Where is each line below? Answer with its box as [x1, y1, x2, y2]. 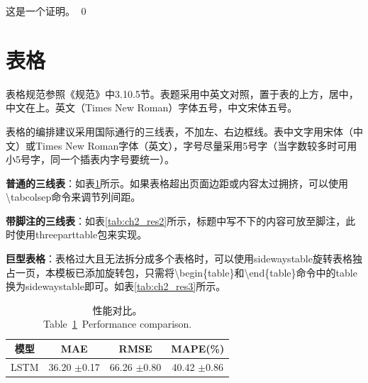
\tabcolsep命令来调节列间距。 [6, 189, 141, 204]
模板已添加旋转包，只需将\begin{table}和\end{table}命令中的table [55, 265, 357, 279]
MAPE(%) [171, 341, 225, 356]
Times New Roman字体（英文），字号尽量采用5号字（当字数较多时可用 [35, 138, 357, 152]
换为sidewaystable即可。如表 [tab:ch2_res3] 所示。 [6, 279, 226, 294]
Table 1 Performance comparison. [43, 316, 192, 331]
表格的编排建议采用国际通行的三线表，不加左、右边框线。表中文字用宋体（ [6, 123, 353, 138]
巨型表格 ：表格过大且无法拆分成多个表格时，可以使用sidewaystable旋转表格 [6, 251, 352, 266]
